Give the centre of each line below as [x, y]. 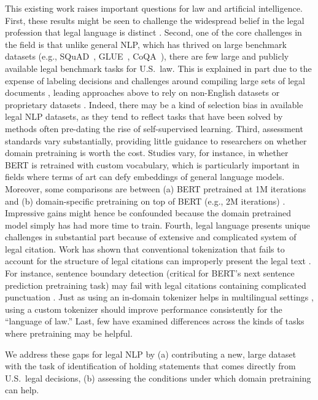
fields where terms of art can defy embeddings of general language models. [145, 177]
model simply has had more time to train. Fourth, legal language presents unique [157, 225]
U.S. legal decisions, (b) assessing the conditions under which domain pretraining [158, 378]
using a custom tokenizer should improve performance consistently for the [144, 309]
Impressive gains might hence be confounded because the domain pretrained [148, 213]
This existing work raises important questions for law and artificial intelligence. [154, 8]
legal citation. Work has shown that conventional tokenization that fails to [145, 249]
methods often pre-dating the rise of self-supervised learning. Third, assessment [154, 128]
